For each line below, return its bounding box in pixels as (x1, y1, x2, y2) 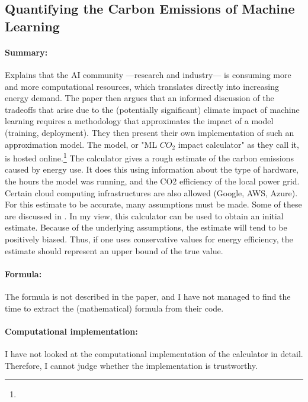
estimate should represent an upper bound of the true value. (5, 244, 223, 257)
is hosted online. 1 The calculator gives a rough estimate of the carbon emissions (5, 150, 294, 164)
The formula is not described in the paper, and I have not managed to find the (5, 290, 291, 302)
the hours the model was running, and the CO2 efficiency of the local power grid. (5, 174, 300, 187)
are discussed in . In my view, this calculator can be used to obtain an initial (5, 209, 284, 222)
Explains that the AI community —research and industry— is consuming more (5, 68, 291, 80)
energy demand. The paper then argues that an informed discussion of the (5, 92, 274, 104)
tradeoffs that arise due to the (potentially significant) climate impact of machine (5, 103, 300, 115)
